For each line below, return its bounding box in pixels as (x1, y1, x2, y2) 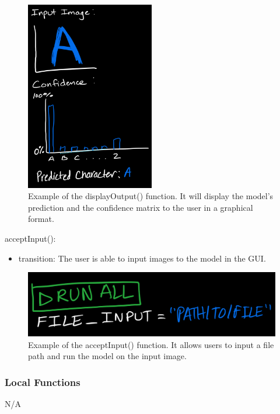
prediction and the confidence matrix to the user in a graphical (28, 201, 253, 213)
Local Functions (5, 374, 80, 389)
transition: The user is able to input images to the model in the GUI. (18, 252, 266, 264)
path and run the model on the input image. (28, 350, 187, 362)
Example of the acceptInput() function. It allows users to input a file (28, 338, 274, 350)
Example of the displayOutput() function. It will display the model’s (28, 190, 274, 202)
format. (28, 213, 54, 225)
